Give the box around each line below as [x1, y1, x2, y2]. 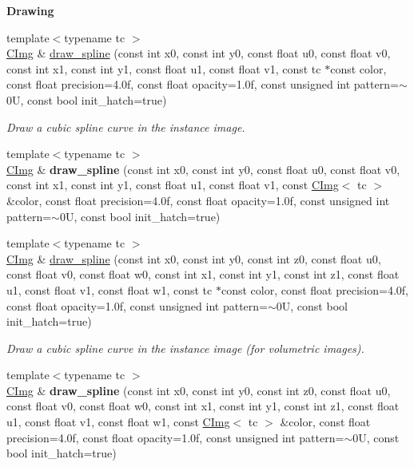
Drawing [6, 2, 54, 18]
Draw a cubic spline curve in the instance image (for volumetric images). [6, 339, 364, 356]
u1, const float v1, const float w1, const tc [6, 281, 213, 298]
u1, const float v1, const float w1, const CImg [6, 414, 230, 430]
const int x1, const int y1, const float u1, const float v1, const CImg [6, 176, 339, 193]
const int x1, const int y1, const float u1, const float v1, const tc [6, 60, 321, 77]
